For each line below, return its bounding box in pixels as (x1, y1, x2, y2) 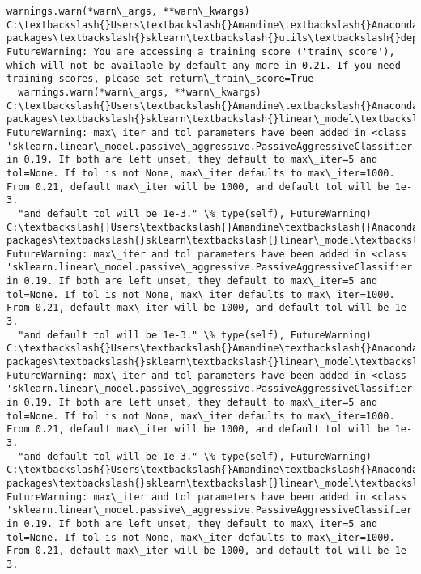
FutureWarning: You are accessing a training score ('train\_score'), (6, 45, 395, 57)
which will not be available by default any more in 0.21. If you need (6, 59, 401, 71)
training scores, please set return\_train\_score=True (6, 73, 314, 85)
